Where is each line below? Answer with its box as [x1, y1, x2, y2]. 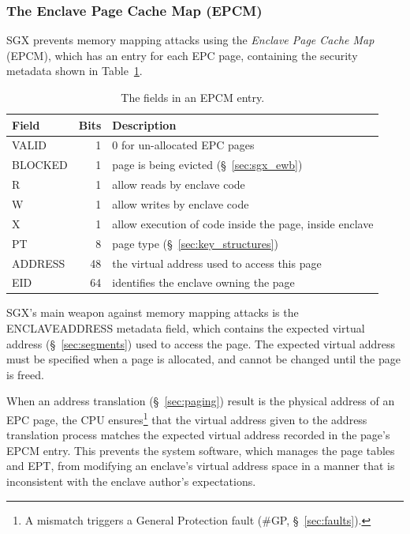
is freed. [6, 366, 44, 382]
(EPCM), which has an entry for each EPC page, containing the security [6, 47, 358, 63]
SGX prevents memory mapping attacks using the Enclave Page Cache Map [6, 32, 375, 48]
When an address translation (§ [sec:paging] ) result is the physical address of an [6, 393, 395, 409]
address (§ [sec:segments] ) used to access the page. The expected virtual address [6, 335, 395, 352]
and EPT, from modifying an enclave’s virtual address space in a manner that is [6, 457, 395, 474]
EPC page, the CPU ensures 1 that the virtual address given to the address [6, 409, 367, 427]
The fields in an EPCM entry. [121, 89, 265, 105]
